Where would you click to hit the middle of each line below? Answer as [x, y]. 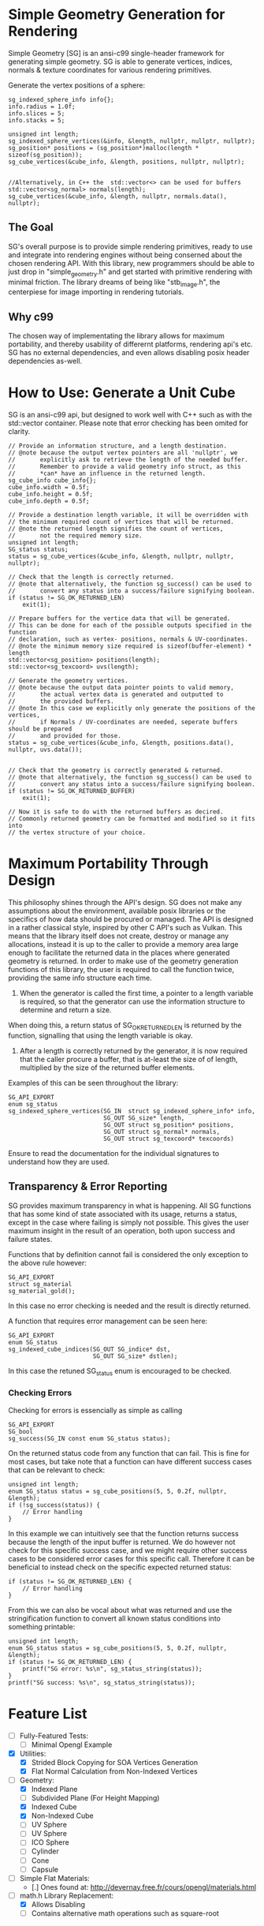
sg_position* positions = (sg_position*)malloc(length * [104, 148]
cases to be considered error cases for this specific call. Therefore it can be [131, 1558]
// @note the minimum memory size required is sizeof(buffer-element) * [130, 646]
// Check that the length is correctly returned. [91, 578]
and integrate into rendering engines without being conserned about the [125, 255]
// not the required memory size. [76, 536]
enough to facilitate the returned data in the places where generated [119, 953]
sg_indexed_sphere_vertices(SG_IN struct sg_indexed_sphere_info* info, [132, 1111]
